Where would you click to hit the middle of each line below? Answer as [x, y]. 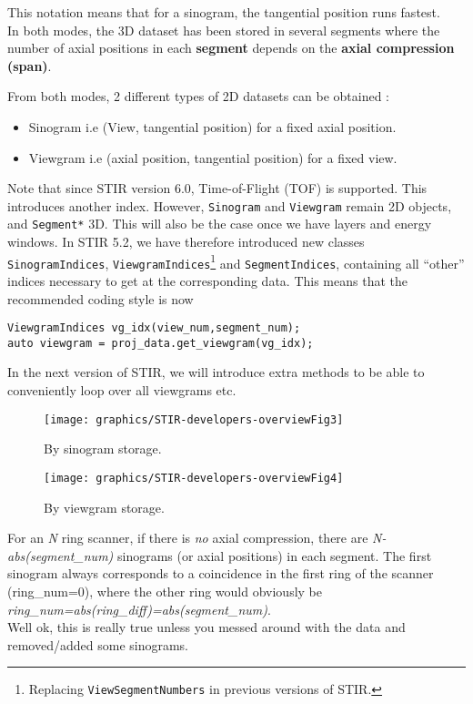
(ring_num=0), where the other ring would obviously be [165, 591]
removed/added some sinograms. [98, 644]
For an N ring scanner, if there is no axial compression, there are [188, 538]
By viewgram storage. [104, 507]
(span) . [30, 65]
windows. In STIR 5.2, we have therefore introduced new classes [186, 242]
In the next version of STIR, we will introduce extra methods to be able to [216, 372]
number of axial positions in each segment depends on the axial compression [231, 48]
